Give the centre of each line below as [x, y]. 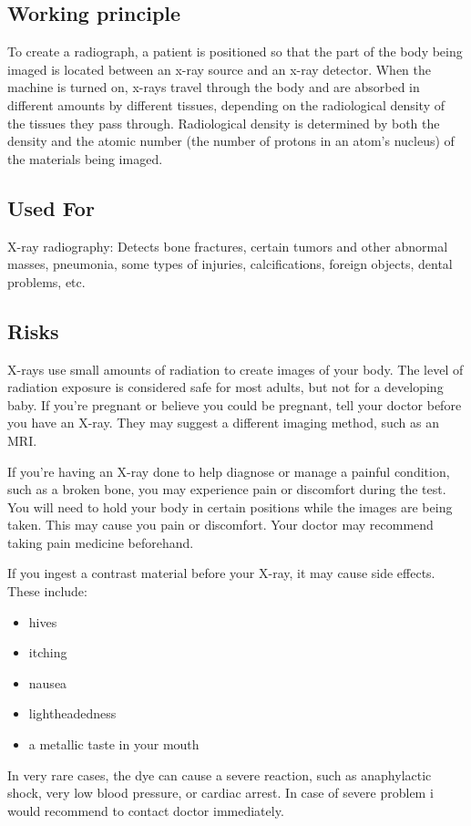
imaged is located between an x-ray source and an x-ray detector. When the [219, 69]
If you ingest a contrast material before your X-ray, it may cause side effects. [221, 573]
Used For [51, 207]
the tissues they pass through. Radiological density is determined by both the [224, 123]
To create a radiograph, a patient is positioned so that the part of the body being [235, 52]
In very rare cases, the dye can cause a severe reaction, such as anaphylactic [220, 774]
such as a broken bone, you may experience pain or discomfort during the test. [227, 489]
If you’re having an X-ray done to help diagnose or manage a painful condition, [229, 471]
